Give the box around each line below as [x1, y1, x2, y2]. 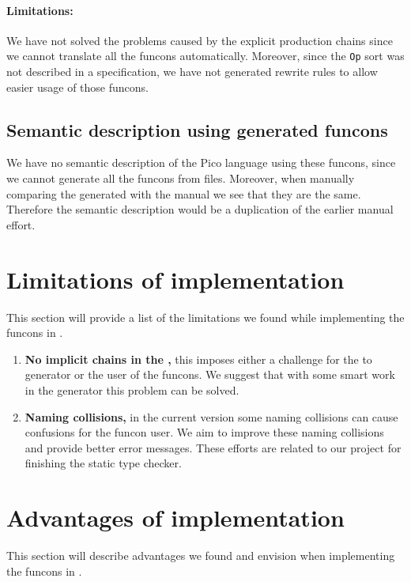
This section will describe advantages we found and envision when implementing [6, 547, 395, 563]
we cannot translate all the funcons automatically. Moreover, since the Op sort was [6, 47, 405, 64]
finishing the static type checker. [25, 455, 182, 471]
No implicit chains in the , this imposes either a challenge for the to [25, 350, 372, 367]
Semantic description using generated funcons [6, 117, 388, 142]
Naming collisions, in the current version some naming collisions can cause [25, 408, 398, 425]
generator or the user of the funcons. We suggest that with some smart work [25, 366, 395, 383]
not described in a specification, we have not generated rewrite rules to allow [6, 63, 378, 80]
